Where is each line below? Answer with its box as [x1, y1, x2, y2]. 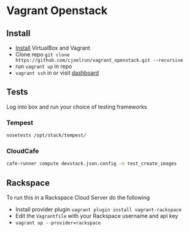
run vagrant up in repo [15, 62, 72, 70]
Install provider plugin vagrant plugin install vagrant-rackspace [15, 206, 182, 213]
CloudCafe [6, 146, 39, 155]
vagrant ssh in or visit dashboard [15, 69, 99, 77]
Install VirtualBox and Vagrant [15, 44, 90, 51]
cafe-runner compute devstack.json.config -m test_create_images [6, 160, 177, 167]
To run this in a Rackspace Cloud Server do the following [6, 193, 150, 201]
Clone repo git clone [15, 51, 70, 58]
